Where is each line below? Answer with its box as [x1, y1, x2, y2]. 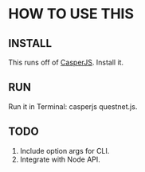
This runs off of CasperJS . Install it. [8, 57, 124, 67]
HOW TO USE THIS [8, 5, 134, 23]
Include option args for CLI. [19, 146, 110, 155]
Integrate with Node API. [19, 154, 101, 164]
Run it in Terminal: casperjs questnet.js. [8, 101, 138, 111]
